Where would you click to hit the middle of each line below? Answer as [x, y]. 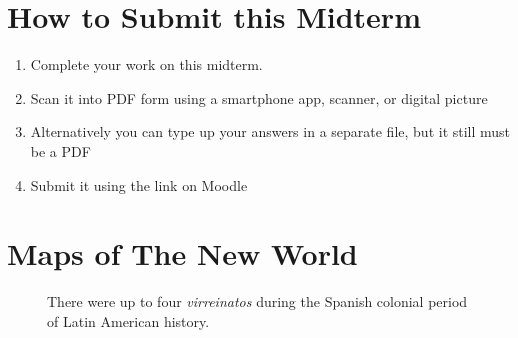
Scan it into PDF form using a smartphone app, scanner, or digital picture [259, 97]
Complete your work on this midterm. [146, 64]
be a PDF [60, 150]
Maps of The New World [182, 253]
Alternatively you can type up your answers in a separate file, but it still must [270, 131]
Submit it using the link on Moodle [139, 184]
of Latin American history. [128, 320]
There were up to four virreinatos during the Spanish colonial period [257, 301]
